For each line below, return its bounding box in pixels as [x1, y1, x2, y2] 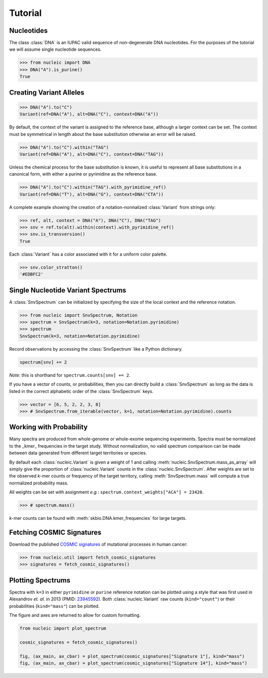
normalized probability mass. [9, 480, 69, 486]
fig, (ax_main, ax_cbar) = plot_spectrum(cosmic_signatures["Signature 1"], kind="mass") [19, 653, 245, 659]
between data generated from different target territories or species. [9, 450, 147, 456]
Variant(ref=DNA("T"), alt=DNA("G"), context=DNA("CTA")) [19, 192, 164, 197]
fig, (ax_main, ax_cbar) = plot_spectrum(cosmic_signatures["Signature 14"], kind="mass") [19, 661, 248, 666]
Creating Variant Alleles [9, 88, 84, 97]
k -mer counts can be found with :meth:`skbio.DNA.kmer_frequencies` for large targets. [9, 515, 187, 521]
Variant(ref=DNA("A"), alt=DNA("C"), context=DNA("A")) [19, 111, 159, 117]
